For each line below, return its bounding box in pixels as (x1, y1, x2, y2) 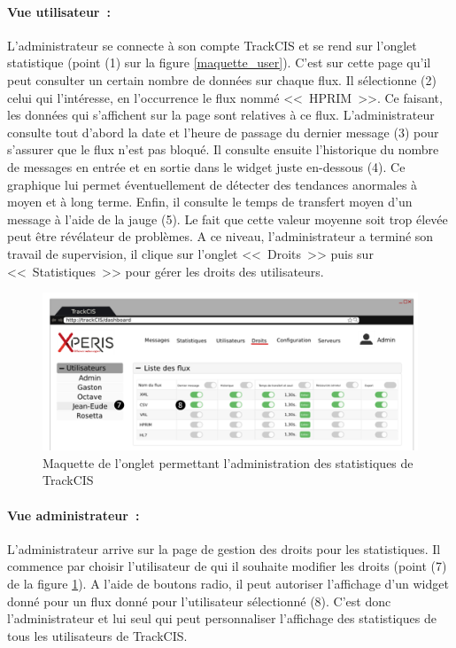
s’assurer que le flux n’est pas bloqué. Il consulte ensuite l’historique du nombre (7, 140, 439, 159)
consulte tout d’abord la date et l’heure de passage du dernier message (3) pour (7, 122, 439, 141)
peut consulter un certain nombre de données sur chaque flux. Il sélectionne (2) (7, 70, 437, 89)
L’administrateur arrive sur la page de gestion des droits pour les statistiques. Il (7, 539, 441, 558)
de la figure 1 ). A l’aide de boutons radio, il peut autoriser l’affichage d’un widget (7, 574, 449, 592)
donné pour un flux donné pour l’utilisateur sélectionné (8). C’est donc (7, 591, 391, 610)
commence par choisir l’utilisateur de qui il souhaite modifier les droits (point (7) (7, 557, 447, 575)
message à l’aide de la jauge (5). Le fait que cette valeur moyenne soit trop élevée (7, 209, 448, 228)
